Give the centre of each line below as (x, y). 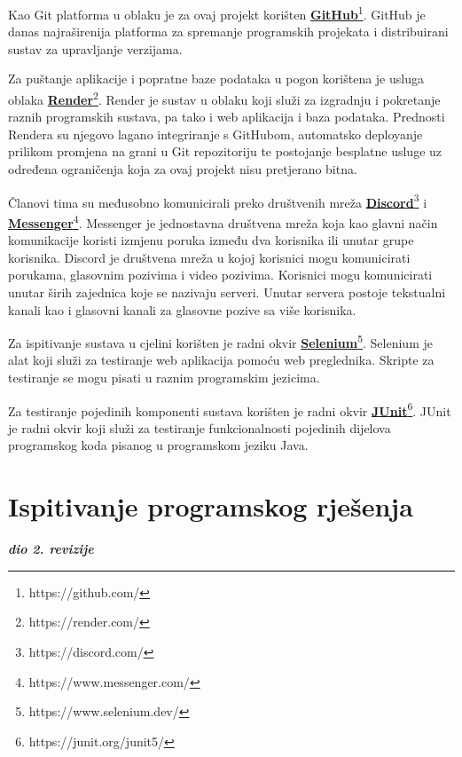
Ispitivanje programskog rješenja (211, 506)
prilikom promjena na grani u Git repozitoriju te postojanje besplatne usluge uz (225, 151)
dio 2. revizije (51, 549)
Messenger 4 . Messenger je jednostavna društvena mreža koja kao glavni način (223, 221)
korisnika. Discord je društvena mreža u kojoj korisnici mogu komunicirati (209, 257)
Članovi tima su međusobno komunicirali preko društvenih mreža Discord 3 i (218, 201)
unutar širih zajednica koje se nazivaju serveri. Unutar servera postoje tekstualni (227, 292)
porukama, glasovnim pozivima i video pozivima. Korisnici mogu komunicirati (220, 275)
